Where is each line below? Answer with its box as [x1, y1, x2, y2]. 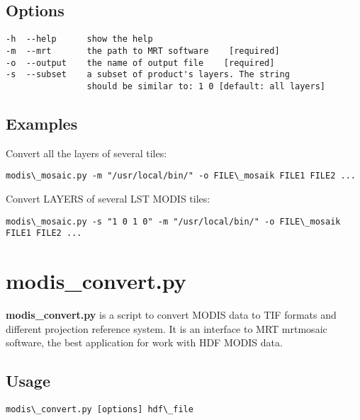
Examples [6, 112, 78, 134]
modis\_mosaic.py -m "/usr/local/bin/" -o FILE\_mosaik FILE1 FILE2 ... [6, 171, 356, 181]
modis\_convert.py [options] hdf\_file [6, 404, 193, 414]
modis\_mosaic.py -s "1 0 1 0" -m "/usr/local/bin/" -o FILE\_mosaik [6, 216, 341, 227]
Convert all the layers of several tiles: [6, 145, 167, 160]
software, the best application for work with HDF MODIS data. [6, 335, 283, 350]
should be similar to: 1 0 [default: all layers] [86, 81, 326, 91]
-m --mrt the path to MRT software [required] [6, 45, 280, 56]
